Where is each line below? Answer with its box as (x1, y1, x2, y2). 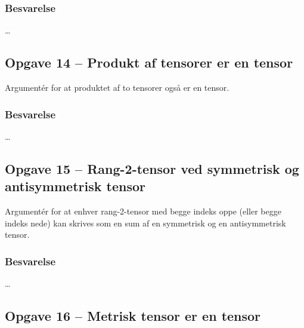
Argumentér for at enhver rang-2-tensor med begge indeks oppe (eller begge (5, 205, 281, 217)
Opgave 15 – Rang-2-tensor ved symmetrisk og (5, 159, 299, 177)
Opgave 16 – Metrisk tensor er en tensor (5, 306, 261, 324)
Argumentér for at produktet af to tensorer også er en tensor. (5, 81, 229, 94)
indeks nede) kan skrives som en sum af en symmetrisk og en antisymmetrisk (5, 216, 286, 229)
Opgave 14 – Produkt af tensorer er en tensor (5, 53, 293, 72)
